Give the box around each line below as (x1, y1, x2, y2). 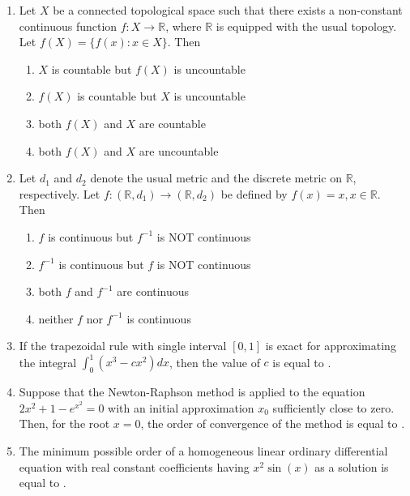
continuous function (19, 17, 117, 34)
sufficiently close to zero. (272, 399, 395, 416)
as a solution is (314, 458, 389, 475)
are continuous (117, 283, 190, 300)
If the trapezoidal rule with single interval (19, 337, 227, 354)
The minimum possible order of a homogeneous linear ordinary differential (19, 442, 388, 459)
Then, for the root (19, 415, 110, 432)
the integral (19, 353, 77, 370)
